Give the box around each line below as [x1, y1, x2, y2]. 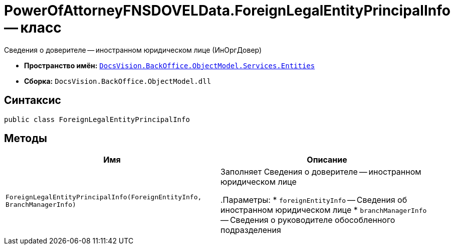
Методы [4, 132, 47, 145]
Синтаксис [4, 94, 61, 107]
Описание [307, 155, 347, 165]
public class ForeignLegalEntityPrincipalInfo [4, 115, 190, 123]
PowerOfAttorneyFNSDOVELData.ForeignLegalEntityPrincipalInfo [4, 2, 450, 19]
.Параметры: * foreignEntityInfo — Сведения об [220, 195, 407, 205]
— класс [4, 19, 62, 36]
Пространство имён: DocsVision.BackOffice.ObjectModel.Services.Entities [24, 61, 315, 70]
